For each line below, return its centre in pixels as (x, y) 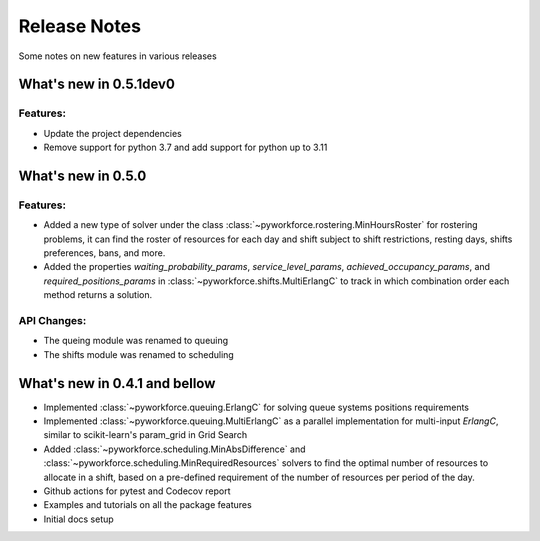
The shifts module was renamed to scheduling (138, 354)
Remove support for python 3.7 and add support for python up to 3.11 (185, 147)
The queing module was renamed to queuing (136, 341)
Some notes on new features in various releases (117, 56)
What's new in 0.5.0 (82, 175)
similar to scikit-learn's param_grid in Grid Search (145, 435)
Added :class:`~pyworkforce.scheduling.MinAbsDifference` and (174, 449)
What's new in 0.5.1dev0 (96, 84)
